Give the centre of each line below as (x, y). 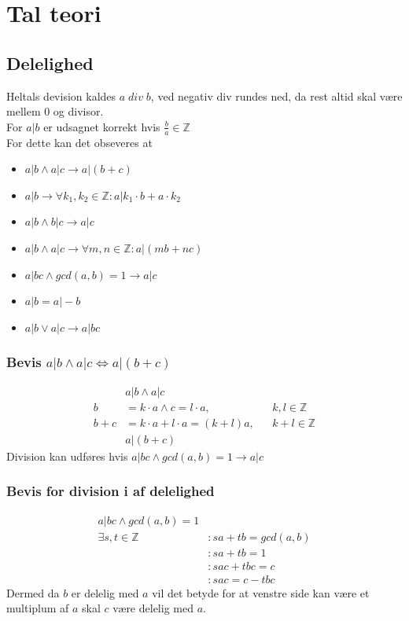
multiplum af (38, 608)
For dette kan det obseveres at (79, 142)
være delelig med (153, 608)
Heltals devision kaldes (61, 96)
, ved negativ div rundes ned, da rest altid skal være (276, 96)
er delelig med (105, 592)
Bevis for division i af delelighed (111, 491)
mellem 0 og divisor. (55, 111)
